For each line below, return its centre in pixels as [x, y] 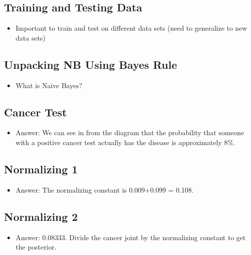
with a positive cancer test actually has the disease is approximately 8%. [125, 142]
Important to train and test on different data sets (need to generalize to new [131, 28]
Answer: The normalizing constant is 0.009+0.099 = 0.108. [105, 189]
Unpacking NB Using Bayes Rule [91, 64]
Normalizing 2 [41, 216]
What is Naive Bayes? [49, 85]
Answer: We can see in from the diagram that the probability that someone [130, 132]
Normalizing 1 [41, 169]
